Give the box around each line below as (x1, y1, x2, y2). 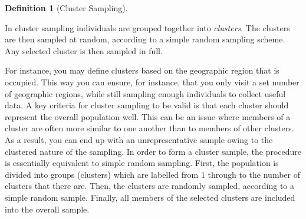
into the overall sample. (5, 203, 90, 215)
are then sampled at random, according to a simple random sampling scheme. (5, 33, 285, 45)
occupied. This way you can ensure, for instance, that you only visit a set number (5, 75, 300, 88)
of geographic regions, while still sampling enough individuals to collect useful (5, 87, 286, 99)
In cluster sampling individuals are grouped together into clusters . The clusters (5, 21, 290, 34)
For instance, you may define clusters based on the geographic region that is (5, 64, 279, 77)
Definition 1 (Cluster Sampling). (5, 2, 128, 14)
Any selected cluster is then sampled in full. (5, 44, 163, 57)
